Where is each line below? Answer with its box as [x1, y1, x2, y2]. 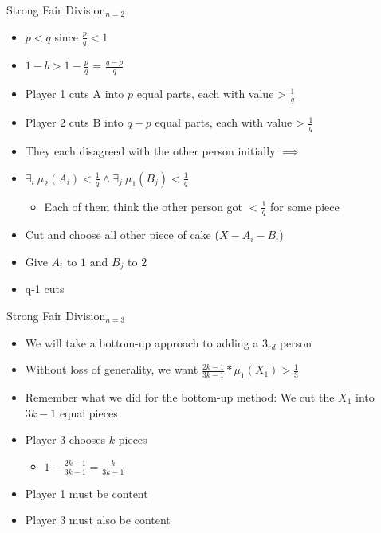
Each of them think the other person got [44, 198, 243, 214]
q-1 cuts [25, 280, 65, 297]
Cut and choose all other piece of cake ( [25, 226, 219, 243]
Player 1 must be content [25, 484, 148, 501]
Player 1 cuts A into [25, 85, 124, 102]
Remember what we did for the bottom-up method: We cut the [25, 388, 335, 405]
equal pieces [59, 404, 118, 421]
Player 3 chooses [25, 431, 106, 448]
